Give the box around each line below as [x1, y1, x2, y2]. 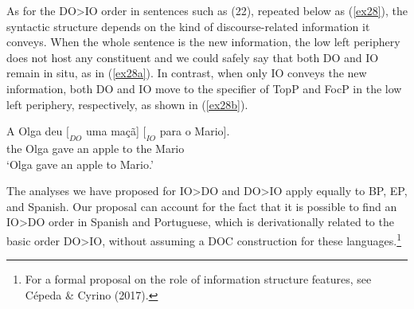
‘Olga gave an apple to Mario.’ [6, 155, 154, 172]
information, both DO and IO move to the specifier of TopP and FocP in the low [6, 80, 402, 96]
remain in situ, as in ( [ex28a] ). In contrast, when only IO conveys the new [6, 65, 367, 81]
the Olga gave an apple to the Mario [6, 139, 185, 156]
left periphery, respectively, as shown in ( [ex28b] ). [6, 96, 248, 112]
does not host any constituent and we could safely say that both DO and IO [6, 49, 379, 65]
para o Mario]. [159, 123, 230, 139]
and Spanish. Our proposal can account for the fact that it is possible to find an [6, 198, 397, 214]
